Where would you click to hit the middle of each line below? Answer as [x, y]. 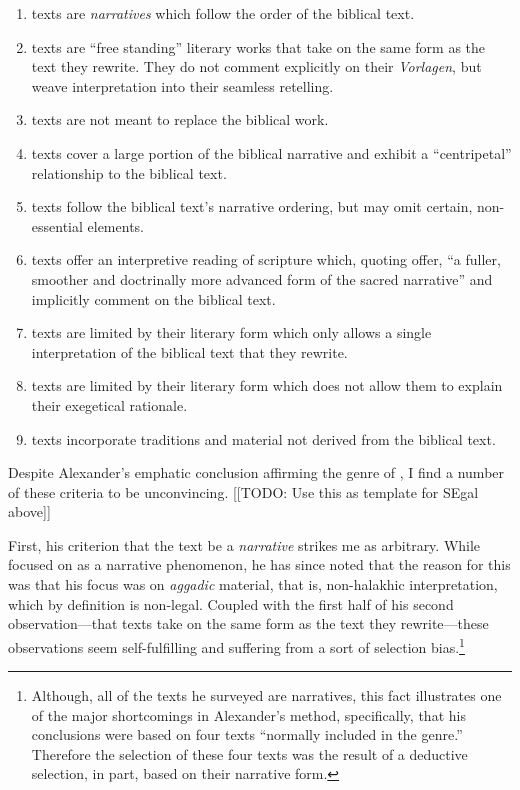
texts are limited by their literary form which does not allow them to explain [267, 385]
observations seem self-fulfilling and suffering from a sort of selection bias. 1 [236, 645]
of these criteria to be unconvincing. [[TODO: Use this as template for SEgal [243, 491]
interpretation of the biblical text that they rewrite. [189, 351]
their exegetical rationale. [109, 404]
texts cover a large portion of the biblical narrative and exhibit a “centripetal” [271, 152]
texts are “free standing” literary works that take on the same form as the [258, 46]
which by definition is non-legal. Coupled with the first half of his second [231, 603]
